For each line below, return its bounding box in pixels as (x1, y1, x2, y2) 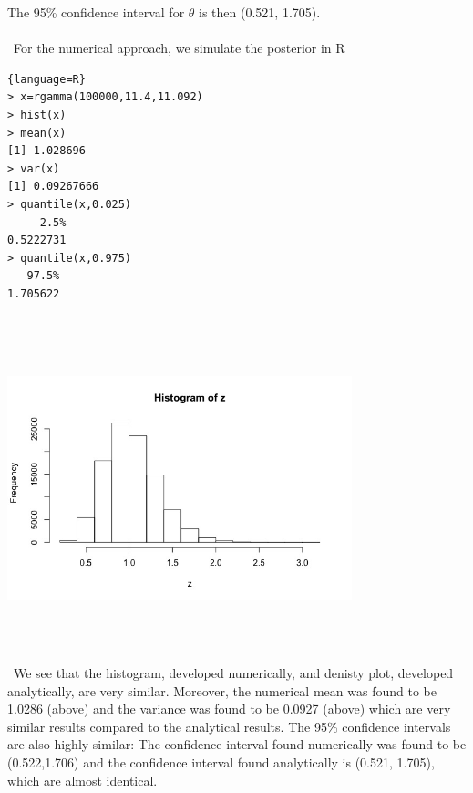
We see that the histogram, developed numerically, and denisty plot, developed (13, 663, 454, 683)
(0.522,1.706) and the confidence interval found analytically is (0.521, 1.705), (7, 753, 435, 771)
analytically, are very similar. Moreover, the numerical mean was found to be (7, 681, 437, 700)
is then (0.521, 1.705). (199, 3, 321, 21)
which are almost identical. (7, 770, 158, 789)
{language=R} (7, 72, 86, 86)
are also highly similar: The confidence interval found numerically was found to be (7, 735, 467, 754)
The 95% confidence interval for (7, 3, 185, 21)
